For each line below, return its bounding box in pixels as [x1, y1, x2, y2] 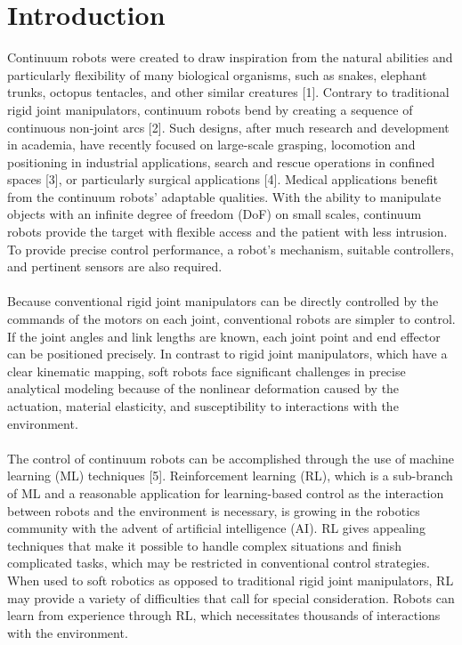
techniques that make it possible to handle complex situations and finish [7, 536, 402, 554]
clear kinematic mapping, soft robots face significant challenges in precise [7, 361, 406, 380]
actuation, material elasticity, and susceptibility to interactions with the [7, 397, 399, 415]
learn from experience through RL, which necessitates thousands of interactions [7, 606, 441, 625]
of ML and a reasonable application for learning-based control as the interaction [7, 483, 444, 502]
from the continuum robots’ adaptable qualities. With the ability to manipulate [7, 187, 442, 206]
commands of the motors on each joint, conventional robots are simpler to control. [7, 310, 456, 328]
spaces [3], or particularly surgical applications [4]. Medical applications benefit [7, 170, 438, 189]
